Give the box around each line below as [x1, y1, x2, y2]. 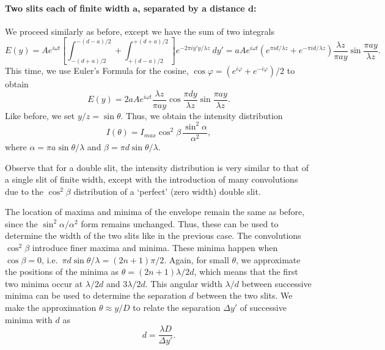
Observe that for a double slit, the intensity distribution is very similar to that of [5, 161, 309, 173]
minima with [5, 313, 53, 326]
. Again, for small [164, 253, 229, 266]
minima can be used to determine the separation [5, 289, 186, 302]
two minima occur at [5, 277, 83, 290]
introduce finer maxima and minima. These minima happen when [32, 241, 278, 254]
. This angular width [145, 277, 222, 290]
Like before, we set [5, 109, 75, 122]
